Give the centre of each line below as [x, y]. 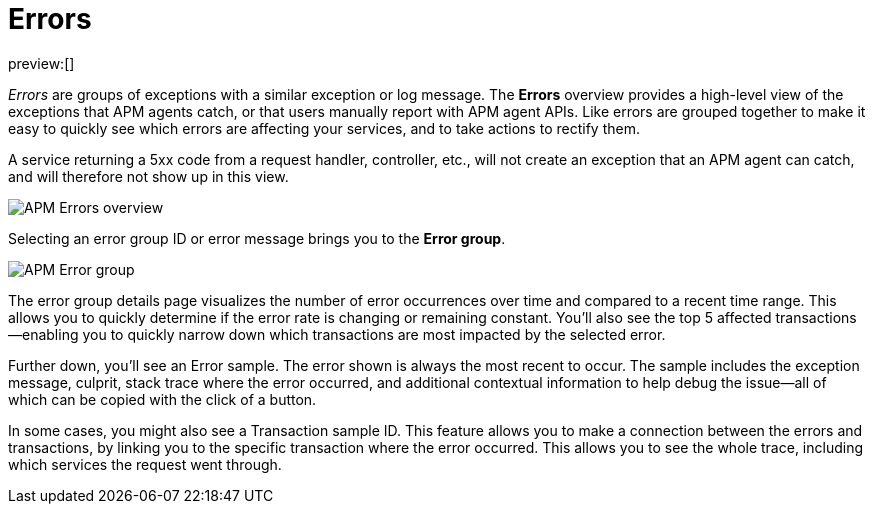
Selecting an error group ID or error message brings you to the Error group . [257, 238]
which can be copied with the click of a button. [162, 399]
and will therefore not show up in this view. [148, 176]
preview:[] [41, 63]
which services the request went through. [145, 464]
